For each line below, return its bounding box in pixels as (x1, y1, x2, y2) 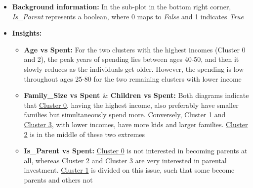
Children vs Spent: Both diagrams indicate (110, 90, 249, 100)
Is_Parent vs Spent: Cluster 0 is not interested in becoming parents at (24, 145, 248, 156)
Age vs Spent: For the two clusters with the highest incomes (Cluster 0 (24, 44, 246, 54)
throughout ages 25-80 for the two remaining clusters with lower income (24, 73, 242, 84)
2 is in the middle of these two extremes (24, 129, 145, 139)
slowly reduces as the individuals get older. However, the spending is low (24, 63, 244, 74)
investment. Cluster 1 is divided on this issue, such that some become (24, 165, 235, 175)
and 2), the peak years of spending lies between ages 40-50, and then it (24, 54, 239, 64)
